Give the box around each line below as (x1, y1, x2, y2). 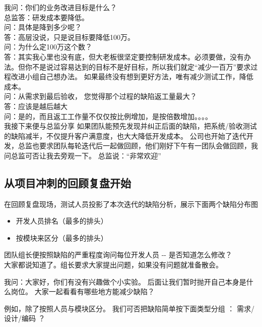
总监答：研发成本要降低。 (4, 12, 89, 22)
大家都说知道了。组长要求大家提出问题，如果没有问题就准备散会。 (4, 259, 223, 270)
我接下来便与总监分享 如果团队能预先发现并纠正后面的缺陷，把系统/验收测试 (4, 121, 257, 131)
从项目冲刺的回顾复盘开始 (4, 175, 131, 190)
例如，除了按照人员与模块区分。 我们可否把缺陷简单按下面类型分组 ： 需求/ (4, 303, 254, 313)
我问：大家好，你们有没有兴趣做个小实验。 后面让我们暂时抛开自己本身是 (4, 276, 246, 287)
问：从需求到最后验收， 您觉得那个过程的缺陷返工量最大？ (4, 91, 197, 101)
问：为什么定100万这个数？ (4, 41, 92, 52)
